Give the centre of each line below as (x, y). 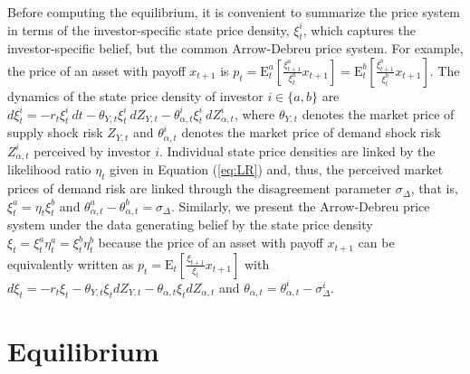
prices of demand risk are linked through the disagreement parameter (200, 188)
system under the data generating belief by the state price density (190, 224)
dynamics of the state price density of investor (135, 95)
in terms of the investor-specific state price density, (149, 29)
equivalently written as (71, 263)
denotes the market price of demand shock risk (311, 132)
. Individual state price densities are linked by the (297, 150)
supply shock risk (55, 132)
